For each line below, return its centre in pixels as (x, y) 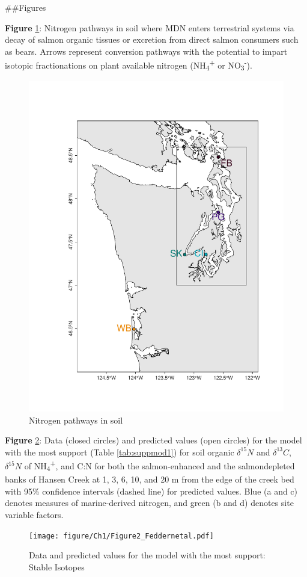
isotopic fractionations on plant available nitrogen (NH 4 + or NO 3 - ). (129, 65)
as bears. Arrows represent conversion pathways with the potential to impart (146, 51)
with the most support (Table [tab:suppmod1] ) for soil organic (120, 452)
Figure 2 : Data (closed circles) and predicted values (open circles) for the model (153, 440)
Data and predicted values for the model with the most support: (147, 555)
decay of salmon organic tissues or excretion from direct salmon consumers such (152, 39)
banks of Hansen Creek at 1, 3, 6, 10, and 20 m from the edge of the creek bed (150, 479)
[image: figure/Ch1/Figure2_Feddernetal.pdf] (121, 536)
